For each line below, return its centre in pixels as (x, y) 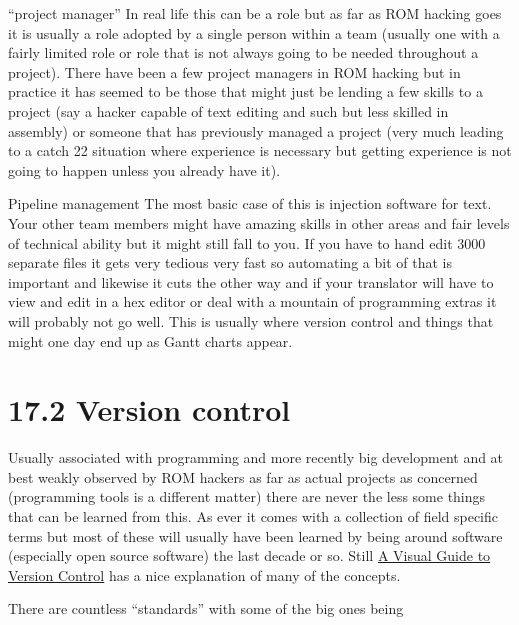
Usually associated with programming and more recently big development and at (256, 457)
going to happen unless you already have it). (144, 169)
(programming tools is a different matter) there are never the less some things (247, 496)
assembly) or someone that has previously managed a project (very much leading (256, 130)
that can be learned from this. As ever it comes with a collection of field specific (253, 516)
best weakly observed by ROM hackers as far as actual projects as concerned (243, 476)
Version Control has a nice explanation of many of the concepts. (204, 574)
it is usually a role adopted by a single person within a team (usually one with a (254, 32)
